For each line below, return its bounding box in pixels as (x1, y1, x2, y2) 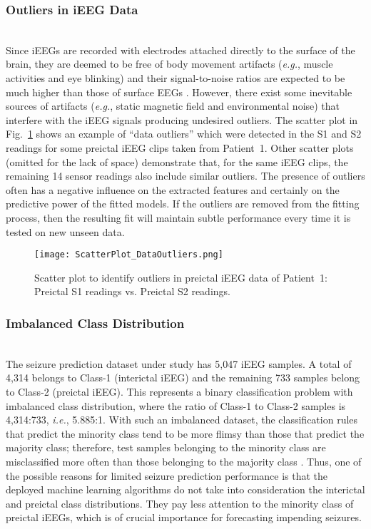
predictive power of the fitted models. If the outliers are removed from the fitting (6, 196, 360, 211)
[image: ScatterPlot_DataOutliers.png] (34, 250, 223, 260)
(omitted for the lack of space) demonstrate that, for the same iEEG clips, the (6, 154, 348, 169)
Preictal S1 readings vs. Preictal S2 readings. (34, 284, 230, 299)
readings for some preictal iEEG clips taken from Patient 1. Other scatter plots (6, 140, 354, 155)
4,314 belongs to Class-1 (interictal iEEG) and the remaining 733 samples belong (6, 370, 360, 385)
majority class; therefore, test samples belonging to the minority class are (6, 440, 326, 455)
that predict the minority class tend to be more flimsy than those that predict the (6, 426, 365, 441)
